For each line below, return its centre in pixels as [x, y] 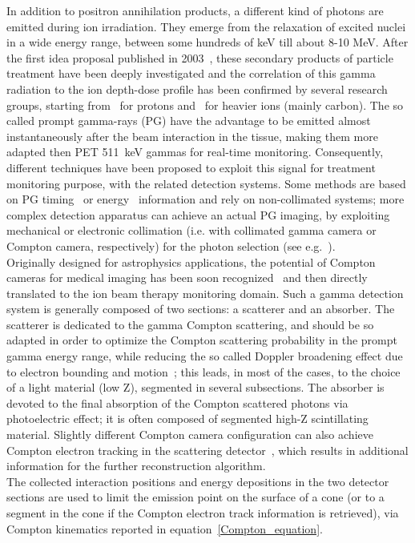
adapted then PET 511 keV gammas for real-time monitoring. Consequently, [195, 152]
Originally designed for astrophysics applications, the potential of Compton [191, 261]
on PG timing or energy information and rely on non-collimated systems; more [205, 199]
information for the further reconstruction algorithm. [136, 466]
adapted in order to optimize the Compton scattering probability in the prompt [202, 340]
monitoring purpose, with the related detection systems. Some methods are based [206, 183]
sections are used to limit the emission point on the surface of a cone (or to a [195, 497]
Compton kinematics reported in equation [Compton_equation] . [165, 528]
